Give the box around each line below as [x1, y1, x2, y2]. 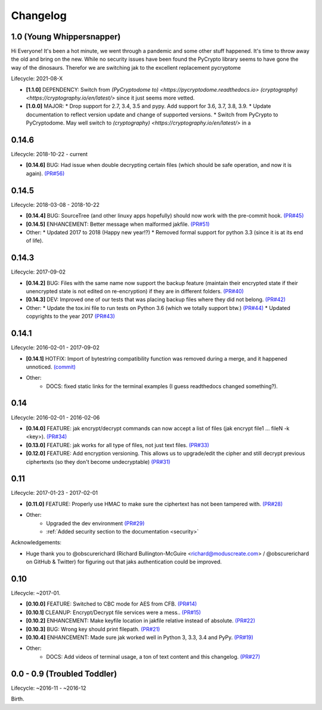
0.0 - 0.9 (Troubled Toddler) [11, 668, 117, 679]
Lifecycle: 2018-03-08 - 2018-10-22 [11, 201, 100, 208]
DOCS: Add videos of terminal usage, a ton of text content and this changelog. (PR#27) [46, 653, 261, 660]
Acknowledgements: [11, 539, 62, 546]
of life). [26, 237, 44, 244]
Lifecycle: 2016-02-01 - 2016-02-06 [11, 414, 100, 421]
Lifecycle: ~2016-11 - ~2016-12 [11, 684, 86, 692]
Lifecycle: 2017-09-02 [11, 268, 66, 275]
